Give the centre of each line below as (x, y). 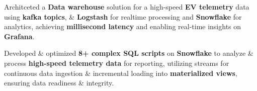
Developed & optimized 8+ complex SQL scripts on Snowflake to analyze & (129, 53)
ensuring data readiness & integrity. (59, 83)
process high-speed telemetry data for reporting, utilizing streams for (117, 63)
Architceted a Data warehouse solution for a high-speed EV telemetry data (127, 7)
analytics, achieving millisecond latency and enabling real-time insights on (123, 26)
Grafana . (19, 36)
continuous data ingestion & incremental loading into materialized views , (121, 73)
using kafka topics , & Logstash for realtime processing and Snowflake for (123, 16)
